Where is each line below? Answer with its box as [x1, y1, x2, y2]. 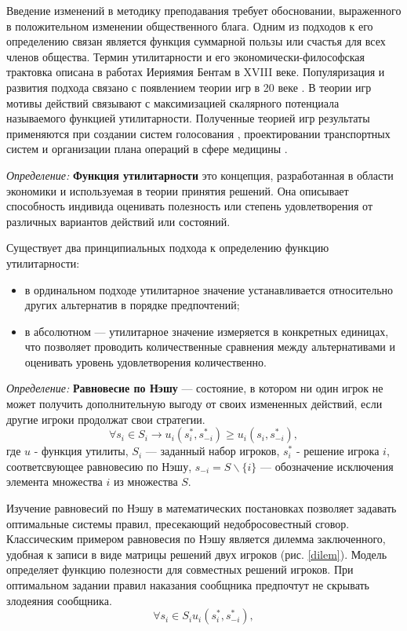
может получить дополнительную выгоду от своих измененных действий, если [6, 396, 383, 412]
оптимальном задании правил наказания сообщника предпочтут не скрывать [6, 577, 370, 593]
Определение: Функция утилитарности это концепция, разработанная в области [6, 166, 394, 183]
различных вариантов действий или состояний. [6, 213, 231, 229]
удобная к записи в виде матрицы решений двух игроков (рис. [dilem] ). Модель [6, 545, 387, 562]
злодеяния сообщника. [6, 592, 112, 608]
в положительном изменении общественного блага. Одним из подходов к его [6, 17, 373, 34]
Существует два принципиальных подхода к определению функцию [6, 239, 329, 256]
